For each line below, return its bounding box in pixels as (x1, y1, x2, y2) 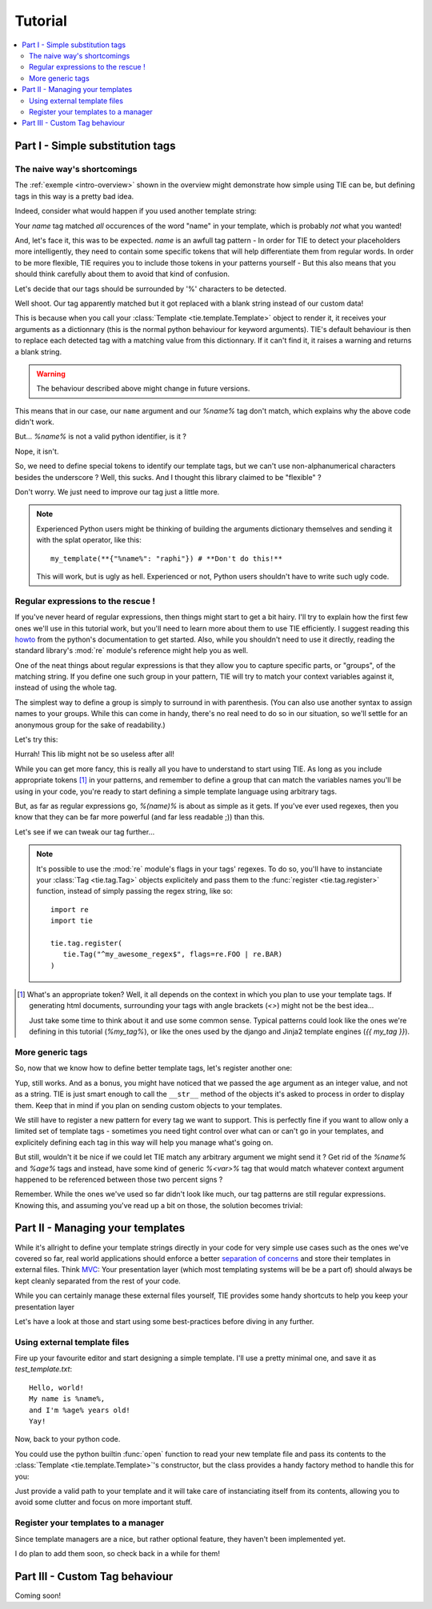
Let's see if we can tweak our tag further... (14, 827, 155, 836)
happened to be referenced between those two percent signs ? (14, 1175, 223, 1184)
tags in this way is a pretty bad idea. (14, 191, 134, 201)
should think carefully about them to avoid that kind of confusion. (14, 269, 230, 279)
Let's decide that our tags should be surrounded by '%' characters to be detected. (14, 284, 287, 294)
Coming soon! (14, 1591, 62, 1600)
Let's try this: (14, 734, 58, 744)
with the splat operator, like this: (36, 535, 142, 545)
